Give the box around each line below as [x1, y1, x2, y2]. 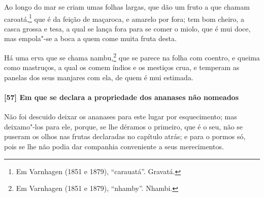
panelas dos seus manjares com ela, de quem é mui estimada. [4, 72, 193, 82]
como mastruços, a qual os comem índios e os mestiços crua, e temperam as [4, 62, 240, 73]
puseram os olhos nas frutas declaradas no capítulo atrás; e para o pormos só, [4, 131, 246, 142]
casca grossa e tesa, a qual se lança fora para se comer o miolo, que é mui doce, [4, 23, 251, 34]
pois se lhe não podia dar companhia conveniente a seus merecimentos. [4, 141, 224, 152]
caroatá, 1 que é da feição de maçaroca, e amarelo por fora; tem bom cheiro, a [4, 12, 245, 24]
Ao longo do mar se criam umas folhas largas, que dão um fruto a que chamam [4, 2, 250, 12]
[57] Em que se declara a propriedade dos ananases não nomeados [4, 92, 239, 103]
